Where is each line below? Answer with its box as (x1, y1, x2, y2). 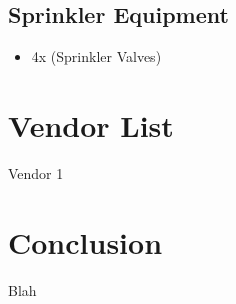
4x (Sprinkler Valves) (31, 46, 162, 67)
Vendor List (8, 104, 174, 145)
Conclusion (8, 221, 163, 262)
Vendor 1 (8, 162, 64, 183)
